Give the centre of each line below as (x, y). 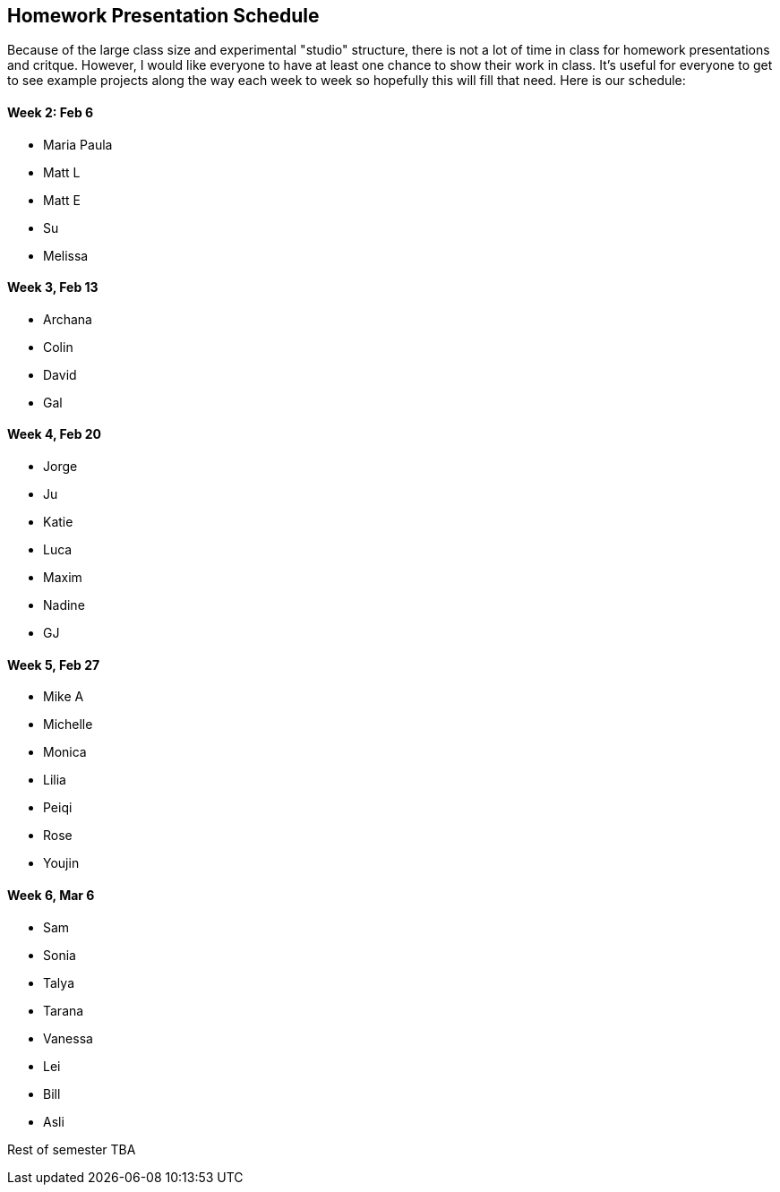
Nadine (64, 605)
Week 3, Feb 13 (53, 287)
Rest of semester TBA (72, 1149)
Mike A (64, 697)
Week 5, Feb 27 (54, 665)
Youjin (61, 863)
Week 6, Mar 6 (51, 895)
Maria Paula (78, 144)
